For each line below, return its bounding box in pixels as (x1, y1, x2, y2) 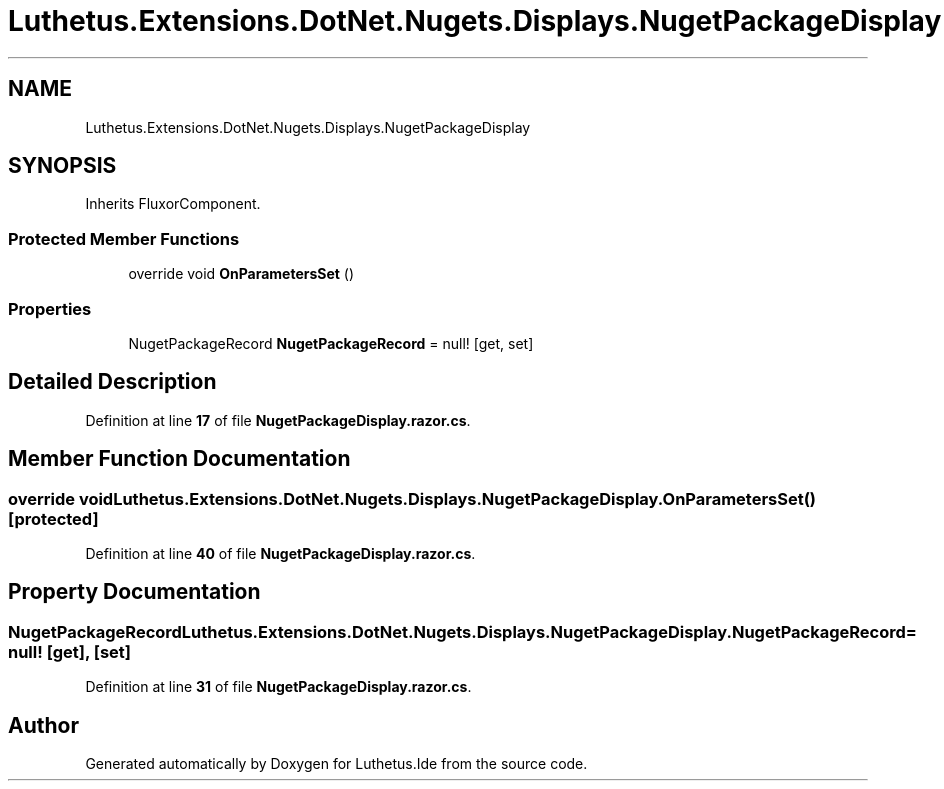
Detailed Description (8, 369, 217, 395)
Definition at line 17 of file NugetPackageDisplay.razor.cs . (85, 411, 471, 429)
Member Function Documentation (8, 446, 351, 472)
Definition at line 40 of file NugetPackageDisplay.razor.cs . (85, 545, 476, 562)
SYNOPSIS (8, 153, 117, 179)
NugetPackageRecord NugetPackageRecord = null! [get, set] (128, 334, 534, 352)
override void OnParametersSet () (128, 265, 355, 283)
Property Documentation (8, 579, 261, 605)
